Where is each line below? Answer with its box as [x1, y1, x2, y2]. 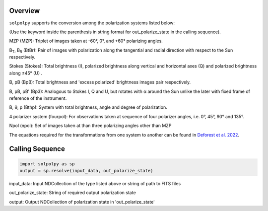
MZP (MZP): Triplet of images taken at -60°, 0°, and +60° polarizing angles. [9, 38, 163, 44]
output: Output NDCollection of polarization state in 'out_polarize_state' [9, 199, 155, 205]
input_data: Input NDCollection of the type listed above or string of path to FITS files [9, 180, 181, 186]
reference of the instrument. [9, 95, 67, 101]
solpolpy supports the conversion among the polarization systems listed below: [9, 20, 175, 26]
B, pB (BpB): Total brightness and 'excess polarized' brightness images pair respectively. [9, 79, 191, 85]
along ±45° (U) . [9, 70, 42, 76]
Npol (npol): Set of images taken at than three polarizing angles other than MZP [9, 123, 172, 129]
